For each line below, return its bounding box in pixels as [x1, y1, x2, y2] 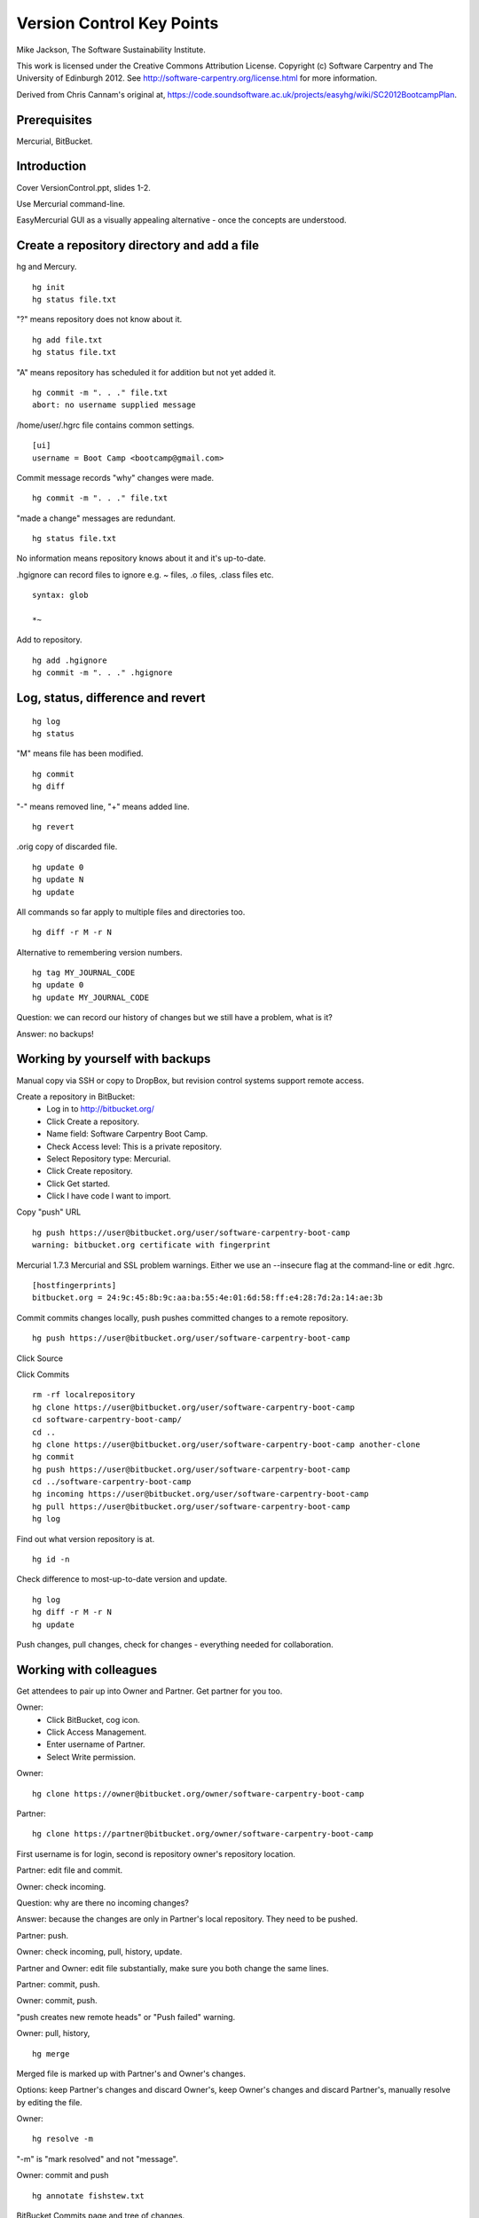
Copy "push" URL [16, 1207, 82, 1217]
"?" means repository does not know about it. [16, 314, 182, 325]
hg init [32, 282, 66, 292]
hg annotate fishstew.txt [32, 2190, 145, 2200]
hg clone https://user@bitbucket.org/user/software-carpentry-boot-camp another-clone [32, 1439, 420, 1450]
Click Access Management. [46, 1726, 146, 1738]
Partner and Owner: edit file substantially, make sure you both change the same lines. [16, 1962, 329, 1973]
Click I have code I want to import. [46, 1191, 172, 1201]
